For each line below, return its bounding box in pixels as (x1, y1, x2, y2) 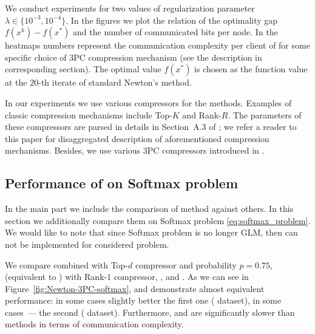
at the (5, 76, 27, 89)
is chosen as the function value (194, 63, 308, 75)
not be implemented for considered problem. (5, 237, 169, 250)
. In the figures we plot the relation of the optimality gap (66, 13, 278, 26)
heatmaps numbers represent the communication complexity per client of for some (5, 39, 310, 52)
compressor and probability (135, 258, 237, 271)
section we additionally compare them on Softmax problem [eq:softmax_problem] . (5, 214, 311, 227)
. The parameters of (228, 108, 302, 121)
